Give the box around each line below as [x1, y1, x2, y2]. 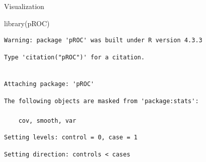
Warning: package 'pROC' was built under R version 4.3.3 [4, 37, 202, 44]
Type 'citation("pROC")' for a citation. [4, 53, 145, 61]
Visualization [4, 1, 44, 11]
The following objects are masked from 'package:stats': [4, 97, 199, 105]
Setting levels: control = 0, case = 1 [4, 134, 138, 141]
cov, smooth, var [18, 117, 77, 124]
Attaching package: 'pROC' [4, 80, 94, 88]
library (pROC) [4, 18, 50, 28]
